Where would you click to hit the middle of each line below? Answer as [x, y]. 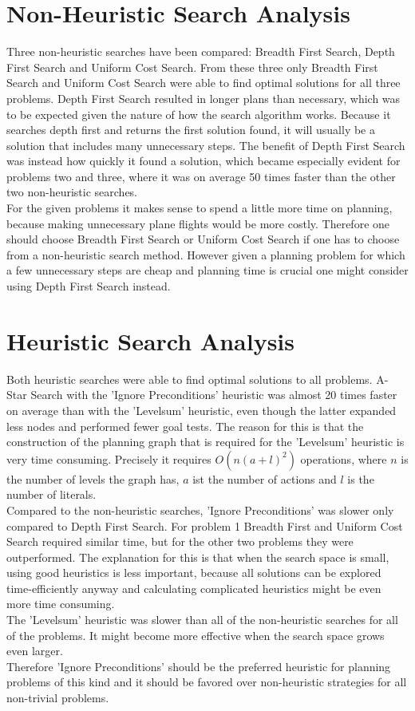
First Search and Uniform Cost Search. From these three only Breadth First [192, 67]
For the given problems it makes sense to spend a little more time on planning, [200, 208]
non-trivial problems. [58, 698]
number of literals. [51, 494]
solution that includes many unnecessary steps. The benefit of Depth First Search [206, 145]
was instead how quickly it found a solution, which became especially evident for [204, 161]
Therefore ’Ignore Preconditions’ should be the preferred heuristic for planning [199, 666]
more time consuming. [61, 604]
